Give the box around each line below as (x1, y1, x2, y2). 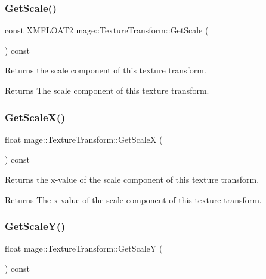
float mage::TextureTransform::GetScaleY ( (5, 242, 163, 255)
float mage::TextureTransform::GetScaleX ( (5, 133, 163, 145)
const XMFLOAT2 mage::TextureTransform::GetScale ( (5, 24, 209, 36)
